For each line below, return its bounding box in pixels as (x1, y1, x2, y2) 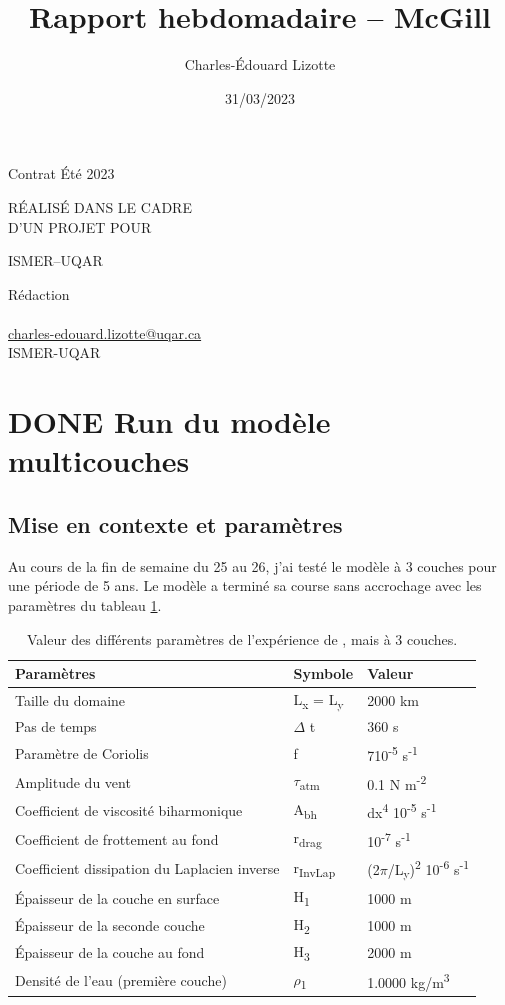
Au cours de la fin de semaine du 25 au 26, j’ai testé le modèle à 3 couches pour (8, 555, 497, 576)
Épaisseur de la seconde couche (15, 914, 205, 935)
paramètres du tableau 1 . (8, 595, 162, 616)
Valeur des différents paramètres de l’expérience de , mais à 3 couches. (26, 628, 458, 649)
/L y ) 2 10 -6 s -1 (387, 856, 470, 882)
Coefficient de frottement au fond (15, 828, 219, 849)
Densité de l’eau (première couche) (15, 970, 227, 991)
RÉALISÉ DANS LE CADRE (8, 196, 192, 217)
